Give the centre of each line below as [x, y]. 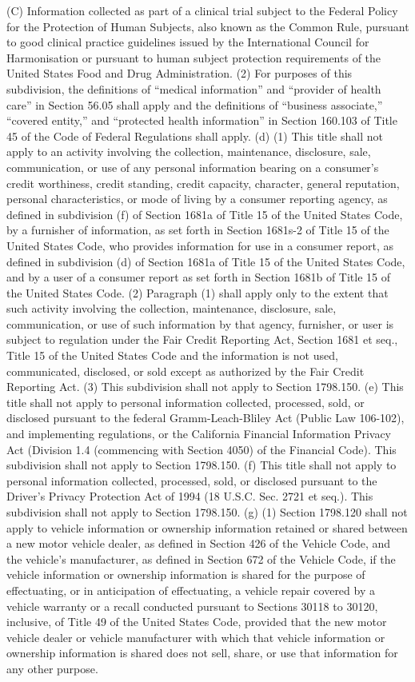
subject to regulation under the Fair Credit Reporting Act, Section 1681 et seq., [202, 339]
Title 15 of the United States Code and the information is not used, [172, 355]
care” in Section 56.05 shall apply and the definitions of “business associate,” [195, 104]
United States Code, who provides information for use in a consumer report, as [200, 245]
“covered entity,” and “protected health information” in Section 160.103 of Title [202, 120]
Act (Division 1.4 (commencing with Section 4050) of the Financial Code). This [202, 449]
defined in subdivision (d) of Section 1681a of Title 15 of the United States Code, [206, 261]
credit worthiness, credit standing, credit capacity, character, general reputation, [203, 183]
